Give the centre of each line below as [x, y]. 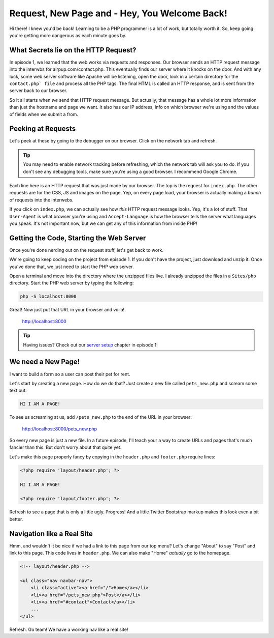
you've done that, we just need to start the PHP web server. [72, 267]
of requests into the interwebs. [41, 200]
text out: [18, 390]
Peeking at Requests [43, 129]
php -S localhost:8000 [48, 297]
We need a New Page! [45, 362]
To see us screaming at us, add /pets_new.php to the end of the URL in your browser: [101, 417]
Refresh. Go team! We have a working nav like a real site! [69, 629]
